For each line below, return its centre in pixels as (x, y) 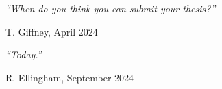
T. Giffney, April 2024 (52, 31)
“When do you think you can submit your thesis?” (111, 8)
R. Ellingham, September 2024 (70, 77)
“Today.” (24, 54)
